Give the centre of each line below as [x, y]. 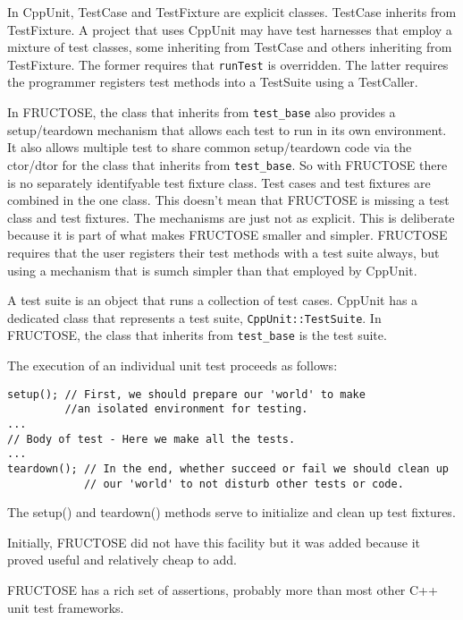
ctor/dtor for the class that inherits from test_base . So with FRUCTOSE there [227, 164]
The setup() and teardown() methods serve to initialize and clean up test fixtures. [231, 512]
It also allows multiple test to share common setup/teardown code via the [210, 147]
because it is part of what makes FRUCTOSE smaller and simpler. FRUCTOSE [227, 235]
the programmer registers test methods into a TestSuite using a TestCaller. [213, 82]
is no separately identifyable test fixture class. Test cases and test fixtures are [219, 182]
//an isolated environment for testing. [186, 409]
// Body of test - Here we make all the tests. [152, 439]
